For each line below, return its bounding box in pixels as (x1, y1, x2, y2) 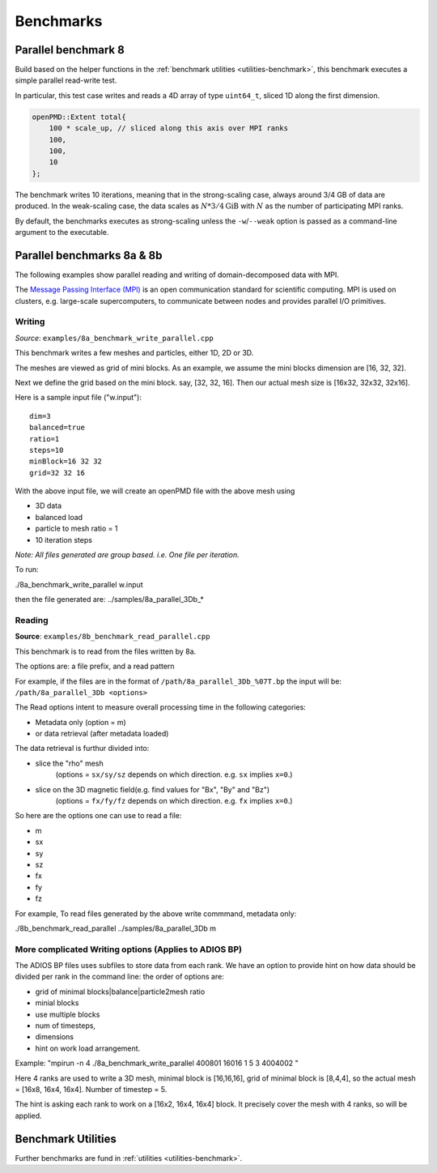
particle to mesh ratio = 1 (35, 523, 118, 534)
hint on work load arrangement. (35, 1043, 141, 1053)
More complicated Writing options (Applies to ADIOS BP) (15, 944, 243, 955)
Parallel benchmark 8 (15, 43, 125, 57)
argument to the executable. (15, 227, 109, 237)
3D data (35, 501, 62, 510)
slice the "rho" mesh (35, 758, 104, 768)
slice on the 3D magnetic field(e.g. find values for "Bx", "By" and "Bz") (35, 784, 270, 794)
